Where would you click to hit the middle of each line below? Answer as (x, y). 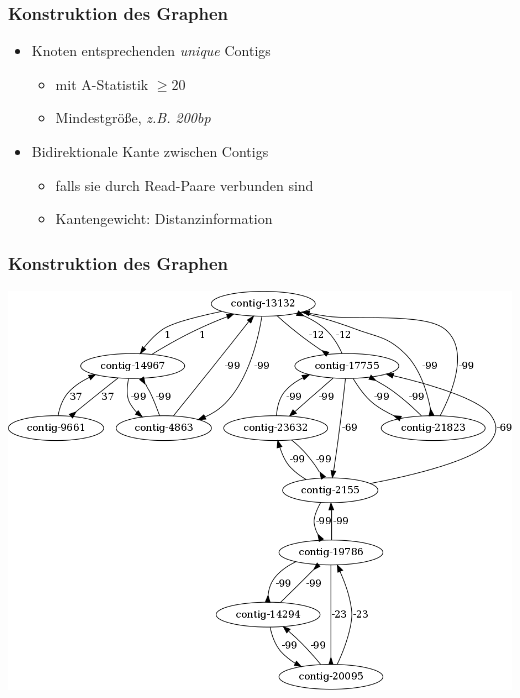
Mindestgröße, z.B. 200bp (133, 117)
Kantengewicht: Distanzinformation (164, 218)
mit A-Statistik (102, 83)
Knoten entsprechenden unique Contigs (151, 50)
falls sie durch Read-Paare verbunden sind (184, 184)
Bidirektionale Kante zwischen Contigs (150, 151)
